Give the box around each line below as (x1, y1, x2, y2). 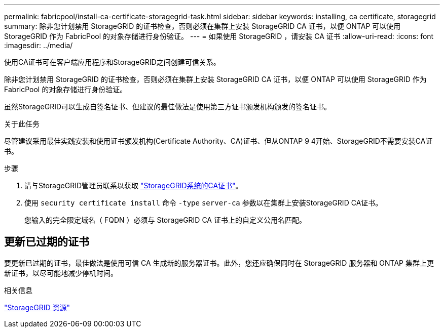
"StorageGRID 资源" (4, 303, 70, 312)
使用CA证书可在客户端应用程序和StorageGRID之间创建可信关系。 (4, 58, 220, 66)
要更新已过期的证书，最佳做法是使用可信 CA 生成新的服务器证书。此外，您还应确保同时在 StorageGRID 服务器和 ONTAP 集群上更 (4, 258, 434, 267)
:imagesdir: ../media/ (4, 41, 73, 50)
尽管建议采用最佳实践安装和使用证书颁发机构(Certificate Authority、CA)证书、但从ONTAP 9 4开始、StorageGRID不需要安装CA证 (4, 137, 433, 145)
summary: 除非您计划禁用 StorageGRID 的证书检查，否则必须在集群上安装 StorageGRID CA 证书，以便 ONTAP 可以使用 (4, 22, 401, 30)
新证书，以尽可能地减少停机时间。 (4, 268, 118, 277)
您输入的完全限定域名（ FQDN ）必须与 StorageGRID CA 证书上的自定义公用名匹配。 (24, 216, 306, 224)
